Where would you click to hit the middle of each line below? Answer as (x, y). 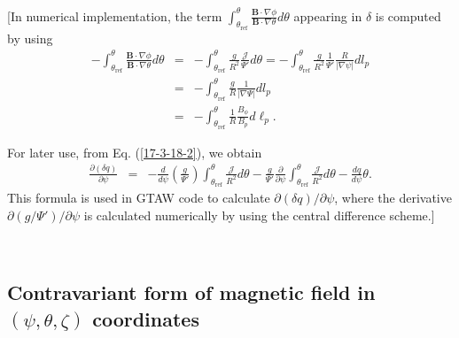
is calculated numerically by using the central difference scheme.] (259, 215)
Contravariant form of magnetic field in (191, 292)
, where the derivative (393, 198)
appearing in (328, 15)
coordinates (146, 318)
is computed (408, 15)
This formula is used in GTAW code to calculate (139, 198)
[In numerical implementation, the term (115, 15)
